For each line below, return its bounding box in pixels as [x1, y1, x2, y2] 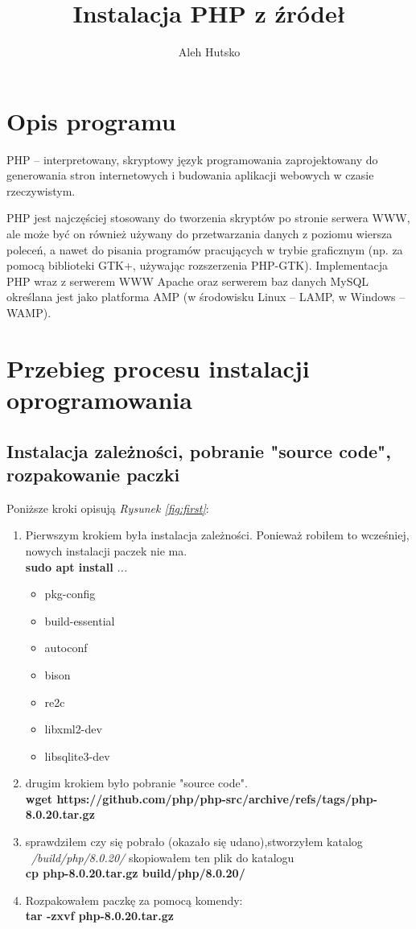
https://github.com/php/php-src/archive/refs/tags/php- [56, 790, 378, 807]
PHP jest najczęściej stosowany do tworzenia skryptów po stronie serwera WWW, [6, 209, 410, 226]
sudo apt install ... [25, 558, 128, 575]
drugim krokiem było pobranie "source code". [25, 774, 248, 791]
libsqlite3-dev [44, 747, 110, 764]
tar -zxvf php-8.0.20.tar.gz [25, 907, 174, 924]
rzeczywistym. [6, 182, 76, 199]
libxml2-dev [44, 720, 102, 737]
